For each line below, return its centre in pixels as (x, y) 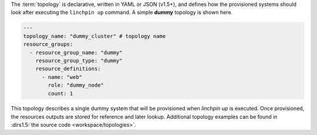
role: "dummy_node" (76, 85)
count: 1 (60, 93)
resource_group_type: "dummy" (79, 60)
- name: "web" (62, 77)
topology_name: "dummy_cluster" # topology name (95, 36)
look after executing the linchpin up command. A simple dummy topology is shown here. (122, 12)
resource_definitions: (68, 69)
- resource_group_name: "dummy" (76, 52)
